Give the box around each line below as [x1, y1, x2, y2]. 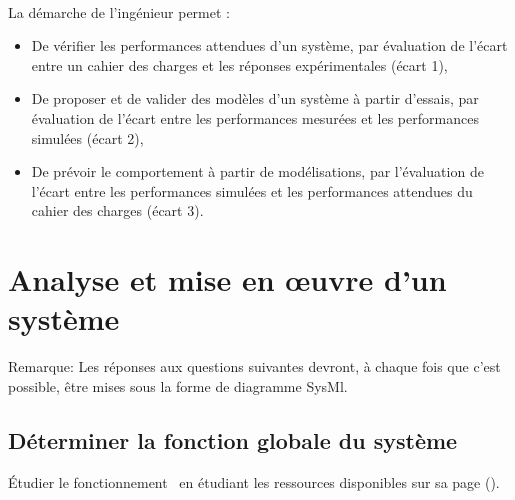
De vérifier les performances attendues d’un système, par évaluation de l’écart [31, 35, 508, 56]
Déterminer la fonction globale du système [8, 424, 458, 455]
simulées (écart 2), [31, 127, 144, 148]
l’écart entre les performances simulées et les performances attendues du [31, 180, 473, 201]
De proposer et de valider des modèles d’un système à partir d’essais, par [31, 88, 479, 109]
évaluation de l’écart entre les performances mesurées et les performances [31, 107, 479, 128]
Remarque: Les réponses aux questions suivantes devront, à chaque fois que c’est [8, 356, 501, 377]
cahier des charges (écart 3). [31, 200, 204, 221]
